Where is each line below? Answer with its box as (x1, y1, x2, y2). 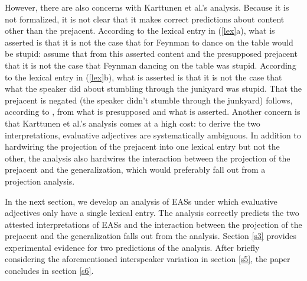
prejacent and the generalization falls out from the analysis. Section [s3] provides (5, 230, 297, 242)
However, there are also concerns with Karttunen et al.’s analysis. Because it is (5, 1, 289, 13)
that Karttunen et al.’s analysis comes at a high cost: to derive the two (5, 117, 260, 129)
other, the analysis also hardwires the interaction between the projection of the (5, 151, 290, 164)
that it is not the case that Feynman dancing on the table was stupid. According (5, 59, 296, 71)
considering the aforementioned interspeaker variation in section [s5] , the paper (5, 253, 290, 265)
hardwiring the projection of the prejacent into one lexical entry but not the (5, 140, 280, 153)
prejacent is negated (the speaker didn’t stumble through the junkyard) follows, (5, 93, 293, 106)
